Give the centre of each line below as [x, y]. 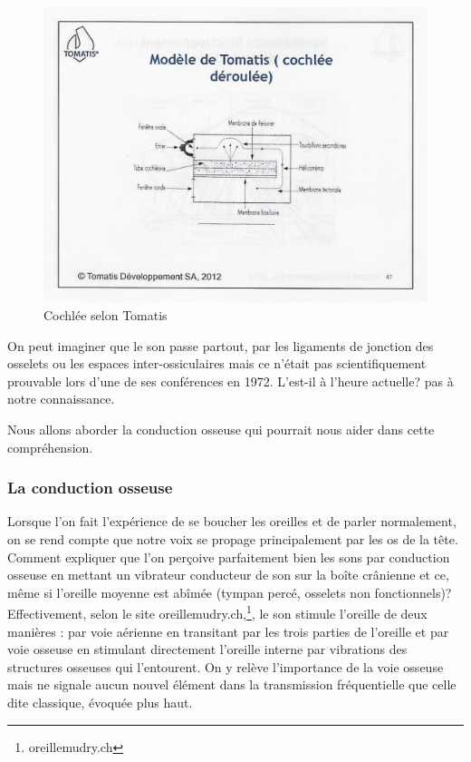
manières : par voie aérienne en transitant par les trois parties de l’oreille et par [228, 631]
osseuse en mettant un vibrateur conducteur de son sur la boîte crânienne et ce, [228, 575]
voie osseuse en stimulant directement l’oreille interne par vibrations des [207, 649]
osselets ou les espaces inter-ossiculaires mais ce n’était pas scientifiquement [217, 363]
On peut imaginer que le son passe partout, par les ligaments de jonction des [221, 345]
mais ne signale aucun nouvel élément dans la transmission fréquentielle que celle [232, 684]
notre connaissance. [61, 399]
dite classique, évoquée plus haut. [100, 703]
